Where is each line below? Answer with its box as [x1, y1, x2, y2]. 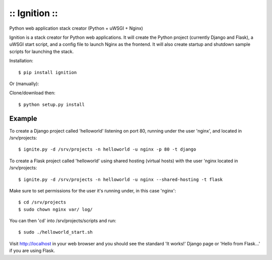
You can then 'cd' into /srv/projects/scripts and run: [9, 218, 117, 224]
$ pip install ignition [18, 70, 77, 75]
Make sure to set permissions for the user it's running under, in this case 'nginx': [9, 187, 176, 193]
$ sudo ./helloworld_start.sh [18, 229, 93, 235]
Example [9, 114, 37, 123]
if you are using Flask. [9, 247, 55, 254]
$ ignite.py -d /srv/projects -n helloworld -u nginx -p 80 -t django [18, 147, 196, 152]
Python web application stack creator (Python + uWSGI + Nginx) [9, 25, 144, 31]
